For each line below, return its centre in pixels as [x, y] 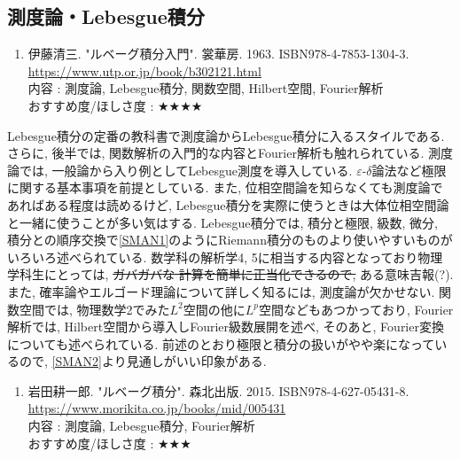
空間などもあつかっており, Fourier [356, 309]
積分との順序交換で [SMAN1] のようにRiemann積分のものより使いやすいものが [230, 240]
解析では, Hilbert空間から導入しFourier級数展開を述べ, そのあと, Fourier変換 [226, 327]
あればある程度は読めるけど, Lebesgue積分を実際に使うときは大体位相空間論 [228, 204]
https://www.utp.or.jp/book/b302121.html [144, 70]
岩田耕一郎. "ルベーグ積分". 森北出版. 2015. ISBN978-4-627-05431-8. [218, 390]
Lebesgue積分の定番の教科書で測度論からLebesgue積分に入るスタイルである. [226, 135]
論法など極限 [409, 170]
